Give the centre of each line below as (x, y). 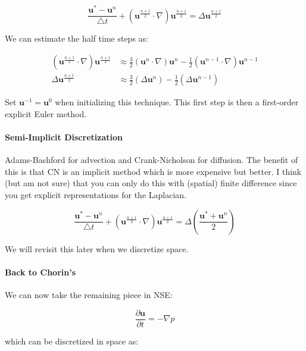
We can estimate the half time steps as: (76, 38)
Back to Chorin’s (40, 272)
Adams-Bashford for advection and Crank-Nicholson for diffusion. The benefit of (152, 160)
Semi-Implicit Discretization (64, 137)
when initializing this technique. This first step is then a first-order (177, 102)
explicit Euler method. (46, 113)
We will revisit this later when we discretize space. (97, 248)
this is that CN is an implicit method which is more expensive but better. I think (153, 171)
